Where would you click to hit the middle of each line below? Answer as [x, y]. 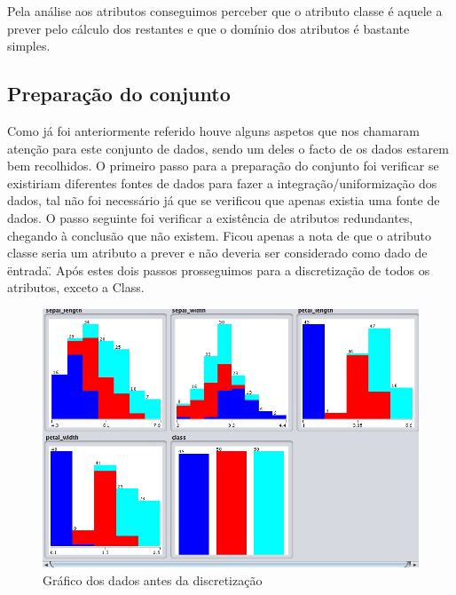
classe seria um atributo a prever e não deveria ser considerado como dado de [217, 253]
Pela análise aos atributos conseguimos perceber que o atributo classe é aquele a [225, 11]
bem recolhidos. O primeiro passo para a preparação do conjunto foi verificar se [223, 166]
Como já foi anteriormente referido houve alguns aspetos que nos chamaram [213, 130]
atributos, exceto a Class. [76, 287]
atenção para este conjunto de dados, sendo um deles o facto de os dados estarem [228, 148]
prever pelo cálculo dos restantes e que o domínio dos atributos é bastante [208, 28]
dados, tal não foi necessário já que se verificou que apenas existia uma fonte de [224, 200]
